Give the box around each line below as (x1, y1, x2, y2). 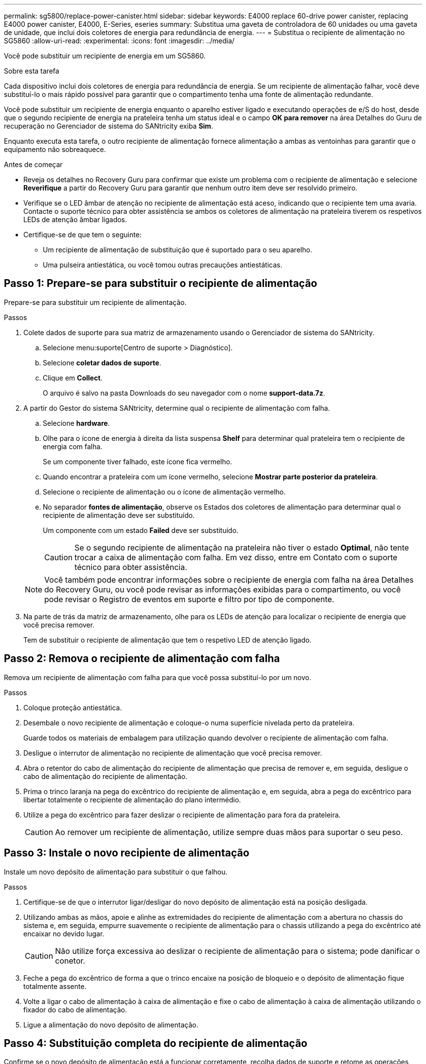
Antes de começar (4, 160, 63, 169)
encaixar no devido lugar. (23, 929, 105, 938)
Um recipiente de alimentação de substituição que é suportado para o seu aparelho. (43, 246, 312, 254)
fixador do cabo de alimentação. (23, 1005, 127, 1014)
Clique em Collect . (43, 373, 103, 382)
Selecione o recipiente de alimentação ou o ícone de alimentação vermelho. (43, 487, 286, 496)
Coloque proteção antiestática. (23, 703, 122, 712)
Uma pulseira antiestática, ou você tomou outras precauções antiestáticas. (43, 261, 283, 269)
